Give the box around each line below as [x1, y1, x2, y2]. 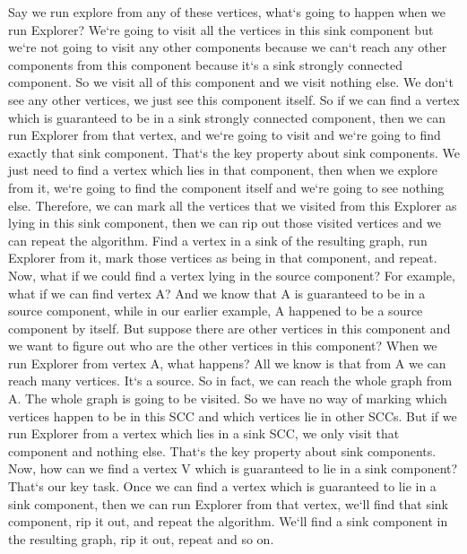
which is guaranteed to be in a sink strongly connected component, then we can [8, 108, 445, 126]
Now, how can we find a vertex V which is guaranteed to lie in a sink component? [8, 459, 458, 478]
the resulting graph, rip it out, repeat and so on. [8, 529, 274, 548]
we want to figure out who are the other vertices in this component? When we [8, 336, 437, 355]
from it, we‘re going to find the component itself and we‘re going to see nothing [8, 177, 445, 196]
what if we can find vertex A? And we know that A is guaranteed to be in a [8, 283, 426, 302]
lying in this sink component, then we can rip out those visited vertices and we [8, 213, 442, 232]
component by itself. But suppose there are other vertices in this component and [8, 318, 451, 337]
